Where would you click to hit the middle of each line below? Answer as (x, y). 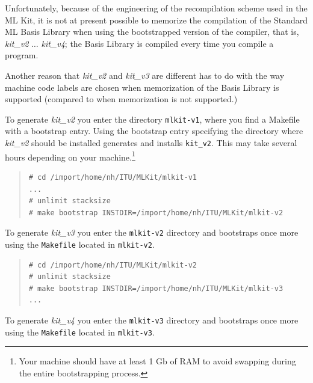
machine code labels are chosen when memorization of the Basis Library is (142, 87)
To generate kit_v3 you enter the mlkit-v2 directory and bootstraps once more (152, 232)
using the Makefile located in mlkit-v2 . (80, 244)
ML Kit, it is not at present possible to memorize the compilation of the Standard (156, 20)
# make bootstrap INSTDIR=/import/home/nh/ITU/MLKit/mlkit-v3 (156, 288)
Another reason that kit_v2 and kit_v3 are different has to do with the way (145, 75)
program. (22, 55)
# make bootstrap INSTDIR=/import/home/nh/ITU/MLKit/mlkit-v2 (156, 213)
